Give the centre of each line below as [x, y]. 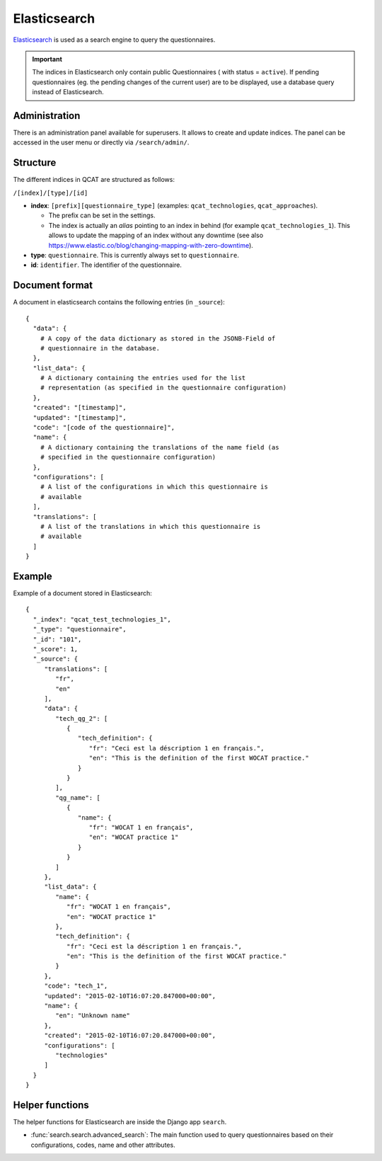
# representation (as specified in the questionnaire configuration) [163, 388]
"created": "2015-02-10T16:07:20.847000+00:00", [130, 1036]
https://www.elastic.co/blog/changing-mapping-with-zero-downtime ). [151, 245]
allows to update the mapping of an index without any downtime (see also [156, 235]
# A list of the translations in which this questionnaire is [150, 526]
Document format [53, 286]
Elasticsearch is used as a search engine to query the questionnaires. [114, 40]
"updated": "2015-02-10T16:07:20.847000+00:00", [130, 996]
